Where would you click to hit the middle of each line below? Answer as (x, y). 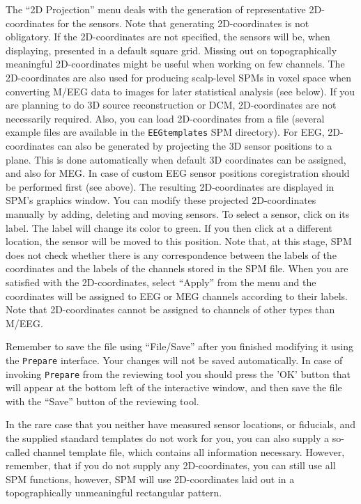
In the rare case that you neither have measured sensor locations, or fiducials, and (180, 424)
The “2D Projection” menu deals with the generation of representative (156, 9)
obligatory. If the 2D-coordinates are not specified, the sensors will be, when (168, 37)
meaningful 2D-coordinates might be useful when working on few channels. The (175, 64)
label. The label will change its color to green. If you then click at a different (169, 227)
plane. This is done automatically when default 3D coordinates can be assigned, (176, 159)
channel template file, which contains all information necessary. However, (189, 451)
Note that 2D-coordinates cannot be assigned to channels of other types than (170, 309)
